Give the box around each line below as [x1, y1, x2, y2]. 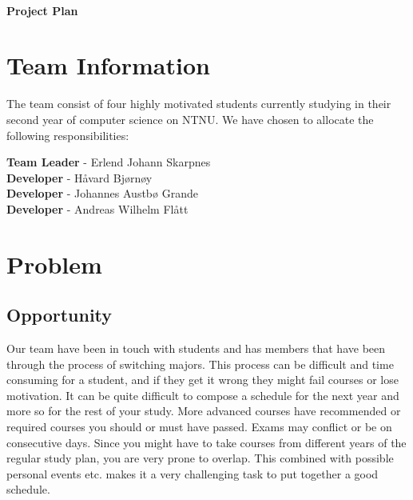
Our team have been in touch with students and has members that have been [6, 340, 386, 357]
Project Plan [6, 2, 78, 18]
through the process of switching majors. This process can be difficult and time [6, 355, 394, 372]
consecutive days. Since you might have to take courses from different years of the [6, 434, 407, 450]
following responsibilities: [6, 126, 129, 143]
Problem [6, 247, 102, 280]
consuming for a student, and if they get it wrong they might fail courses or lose [6, 371, 399, 388]
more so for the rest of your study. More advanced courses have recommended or [6, 402, 401, 419]
